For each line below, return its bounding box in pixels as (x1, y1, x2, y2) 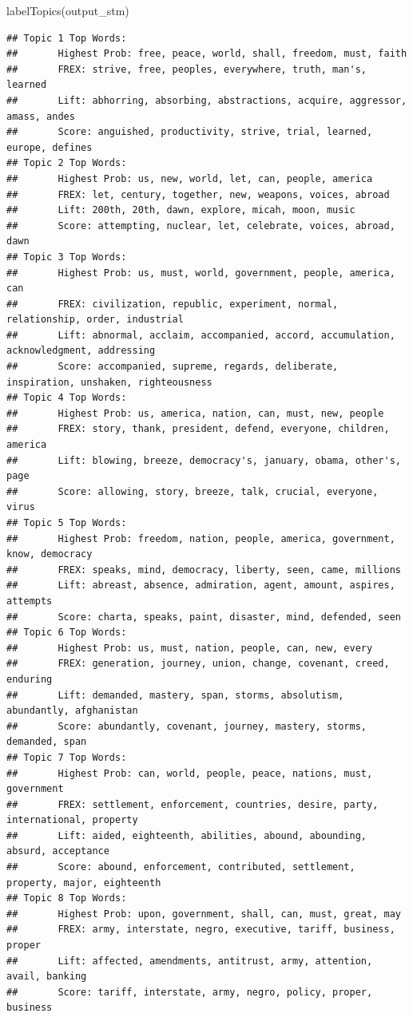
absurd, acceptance (6, 845, 109, 857)
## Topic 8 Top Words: (6, 892, 127, 904)
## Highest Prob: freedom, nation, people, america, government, (6, 532, 395, 544)
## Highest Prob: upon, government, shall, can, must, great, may (6, 908, 401, 920)
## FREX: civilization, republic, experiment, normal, (6, 298, 339, 310)
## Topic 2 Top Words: (6, 157, 127, 169)
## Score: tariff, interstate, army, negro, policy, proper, (6, 986, 373, 998)
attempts (6, 595, 53, 607)
